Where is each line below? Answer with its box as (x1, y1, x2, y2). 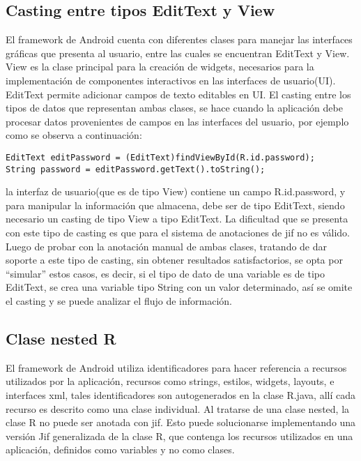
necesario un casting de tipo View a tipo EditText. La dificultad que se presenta (6, 211, 348, 226)
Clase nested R (6, 328, 116, 349)
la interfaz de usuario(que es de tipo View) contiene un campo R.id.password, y (6, 184, 346, 199)
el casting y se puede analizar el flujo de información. (6, 294, 232, 308)
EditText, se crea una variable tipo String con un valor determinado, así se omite (6, 280, 353, 294)
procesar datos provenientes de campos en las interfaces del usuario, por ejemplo (6, 114, 349, 128)
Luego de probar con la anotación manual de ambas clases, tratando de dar (6, 239, 328, 253)
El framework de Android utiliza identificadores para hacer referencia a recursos (6, 360, 347, 375)
